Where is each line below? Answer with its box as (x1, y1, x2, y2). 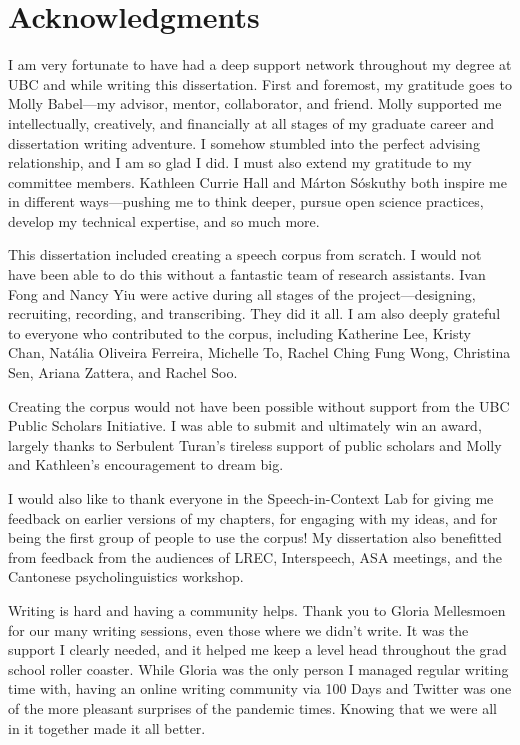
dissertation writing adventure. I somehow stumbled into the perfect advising (8, 132, 480, 153)
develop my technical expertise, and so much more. (8, 210, 320, 231)
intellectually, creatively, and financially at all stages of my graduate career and (8, 112, 495, 133)
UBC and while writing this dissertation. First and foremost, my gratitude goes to (8, 73, 512, 94)
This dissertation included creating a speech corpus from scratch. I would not (8, 244, 482, 265)
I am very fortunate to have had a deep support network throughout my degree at (8, 54, 512, 75)
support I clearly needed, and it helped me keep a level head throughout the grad (8, 639, 507, 660)
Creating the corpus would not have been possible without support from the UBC (8, 395, 510, 416)
